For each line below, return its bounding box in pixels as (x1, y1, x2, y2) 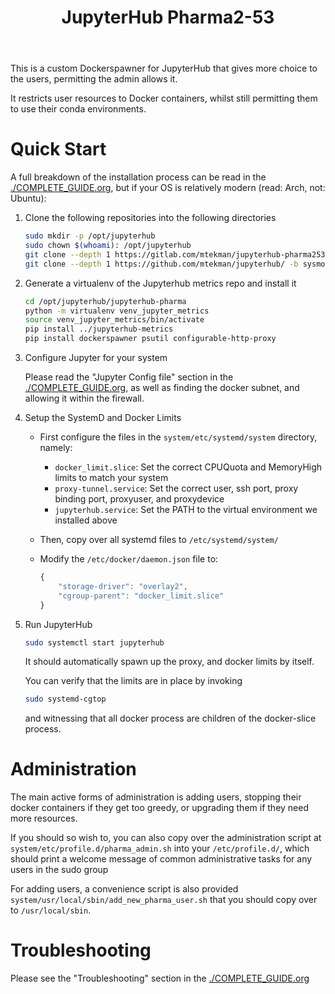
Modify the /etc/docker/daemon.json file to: (39, 553, 219, 565)
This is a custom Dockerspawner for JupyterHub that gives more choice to (10, 62, 318, 75)
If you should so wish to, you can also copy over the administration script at (10, 832, 322, 844)
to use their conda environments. (10, 103, 147, 115)
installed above (54, 514, 118, 526)
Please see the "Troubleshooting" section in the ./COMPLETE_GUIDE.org (10, 972, 310, 985)
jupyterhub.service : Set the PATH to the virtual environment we (54, 504, 318, 515)
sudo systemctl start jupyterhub (24, 637, 165, 648)
